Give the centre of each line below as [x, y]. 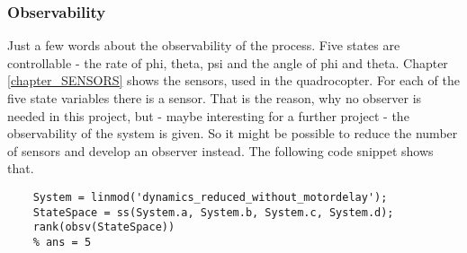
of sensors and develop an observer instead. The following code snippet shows [220, 150]
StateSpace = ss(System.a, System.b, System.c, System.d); [213, 212]
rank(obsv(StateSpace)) [104, 227]
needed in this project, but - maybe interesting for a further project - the [208, 115]
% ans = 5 [62, 242]
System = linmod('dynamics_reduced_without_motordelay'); [210, 197]
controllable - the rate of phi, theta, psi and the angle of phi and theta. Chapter [228, 62]
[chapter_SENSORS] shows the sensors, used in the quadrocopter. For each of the [233, 80]
